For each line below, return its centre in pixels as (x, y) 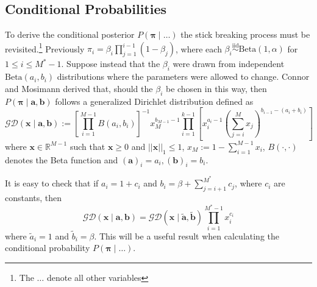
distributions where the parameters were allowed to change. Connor (183, 76)
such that (87, 146)
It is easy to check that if (52, 183)
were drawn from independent (229, 64)
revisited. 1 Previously (45, 48)
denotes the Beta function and (62, 159)
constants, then (34, 198)
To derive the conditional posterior (70, 34)
